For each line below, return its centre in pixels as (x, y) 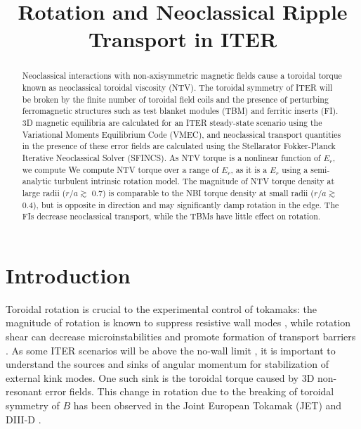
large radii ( (44, 192)
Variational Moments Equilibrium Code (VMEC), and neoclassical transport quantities (182, 134)
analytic (37, 181)
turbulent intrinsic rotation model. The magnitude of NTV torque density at (195, 181)
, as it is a (249, 169)
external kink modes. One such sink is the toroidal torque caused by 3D (160, 377)
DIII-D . (24, 419)
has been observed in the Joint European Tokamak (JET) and (208, 405)
